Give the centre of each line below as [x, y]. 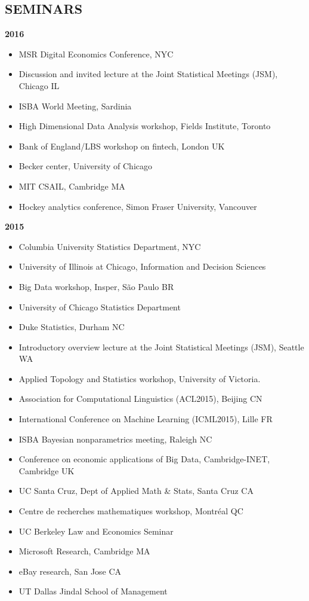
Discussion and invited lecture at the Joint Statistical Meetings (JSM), [148, 74]
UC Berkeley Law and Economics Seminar [96, 531]
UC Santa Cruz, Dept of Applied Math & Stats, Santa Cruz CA [136, 491]
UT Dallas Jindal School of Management [93, 591]
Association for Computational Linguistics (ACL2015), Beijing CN [140, 399]
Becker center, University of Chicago [85, 166]
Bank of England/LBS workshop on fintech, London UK [122, 146]
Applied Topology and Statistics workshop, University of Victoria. [140, 378]
